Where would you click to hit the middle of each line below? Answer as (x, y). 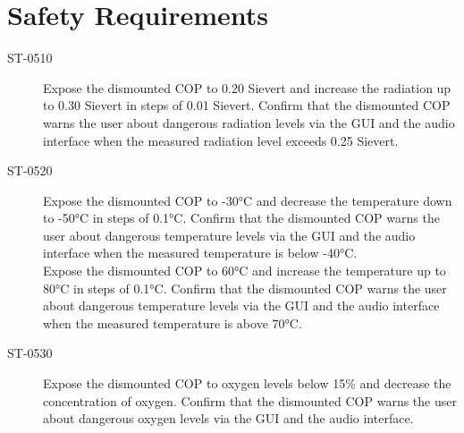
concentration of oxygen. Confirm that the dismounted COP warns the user (250, 400)
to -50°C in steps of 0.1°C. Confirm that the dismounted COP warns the (241, 218)
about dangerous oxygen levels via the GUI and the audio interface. (228, 418)
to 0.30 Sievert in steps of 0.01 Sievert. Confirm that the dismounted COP (247, 105)
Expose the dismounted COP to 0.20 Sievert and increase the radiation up (247, 87)
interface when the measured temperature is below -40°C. (200, 253)
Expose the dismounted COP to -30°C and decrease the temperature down (248, 200)
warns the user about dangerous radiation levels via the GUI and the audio (249, 122)
